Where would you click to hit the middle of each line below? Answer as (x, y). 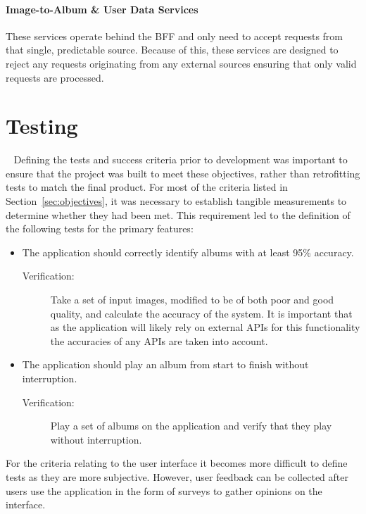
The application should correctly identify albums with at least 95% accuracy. (188, 252)
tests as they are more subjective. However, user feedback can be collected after (177, 476)
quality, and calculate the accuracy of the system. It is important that (201, 313)
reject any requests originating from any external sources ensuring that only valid (181, 63)
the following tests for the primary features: (100, 228)
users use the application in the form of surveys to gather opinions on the (164, 490)
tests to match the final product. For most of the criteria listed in (147, 187)
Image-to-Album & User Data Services (102, 9)
